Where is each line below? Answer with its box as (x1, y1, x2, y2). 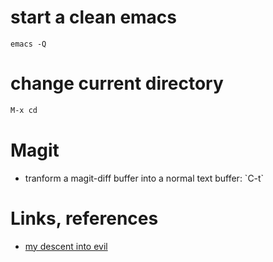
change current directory (10, 72, 224, 95)
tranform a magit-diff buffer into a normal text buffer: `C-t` (24, 172, 265, 184)
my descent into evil (24, 240, 108, 252)
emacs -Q (10, 39, 47, 49)
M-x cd (10, 105, 38, 115)
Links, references (10, 207, 159, 230)
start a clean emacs (10, 6, 178, 29)
